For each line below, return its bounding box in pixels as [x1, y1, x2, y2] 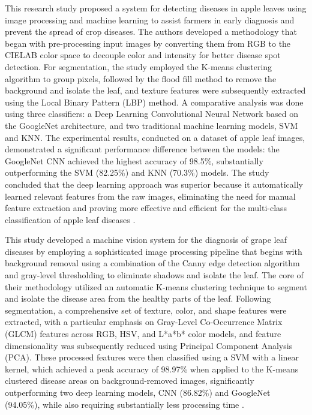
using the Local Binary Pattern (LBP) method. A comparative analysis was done [5, 95, 304, 108]
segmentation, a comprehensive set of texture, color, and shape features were [5, 303, 287, 316]
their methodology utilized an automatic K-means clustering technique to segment [5, 280, 307, 293]
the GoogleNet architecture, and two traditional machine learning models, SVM [5, 119, 298, 131]
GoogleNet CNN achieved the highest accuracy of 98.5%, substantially [5, 154, 263, 167]
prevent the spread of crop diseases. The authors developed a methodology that [5, 25, 298, 38]
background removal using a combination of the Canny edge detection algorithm [5, 257, 300, 269]
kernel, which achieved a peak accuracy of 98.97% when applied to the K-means [5, 362, 299, 375]
